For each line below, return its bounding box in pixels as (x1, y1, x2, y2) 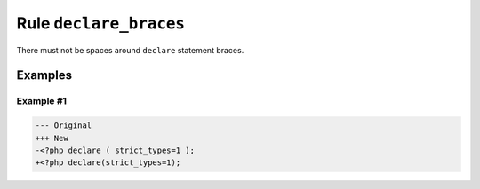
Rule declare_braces (16, 13, 186, 33)
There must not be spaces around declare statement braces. (16, 44, 244, 55)
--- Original (35, 121, 92, 130)
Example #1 (16, 95, 67, 107)
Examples (16, 67, 73, 83)
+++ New (35, 133, 68, 143)
